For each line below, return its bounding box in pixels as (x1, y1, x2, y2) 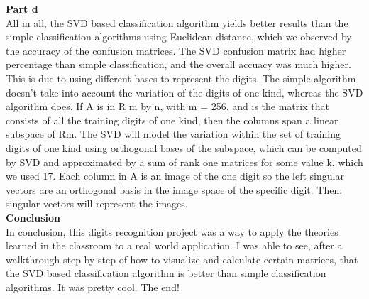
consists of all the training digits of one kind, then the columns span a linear (6, 112, 338, 127)
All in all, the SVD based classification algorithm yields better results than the (6, 15, 348, 30)
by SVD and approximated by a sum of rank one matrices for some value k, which (6, 154, 363, 169)
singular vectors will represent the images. (6, 196, 188, 211)
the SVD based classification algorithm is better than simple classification (6, 266, 326, 281)
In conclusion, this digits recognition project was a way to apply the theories (6, 224, 338, 239)
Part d (6, 1, 38, 16)
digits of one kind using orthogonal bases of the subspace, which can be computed (6, 140, 362, 155)
